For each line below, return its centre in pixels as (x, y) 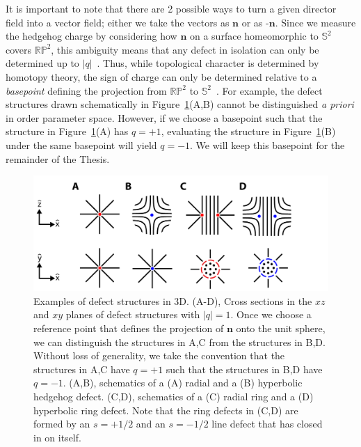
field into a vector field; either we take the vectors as (118, 22)
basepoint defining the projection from (86, 90)
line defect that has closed (267, 424)
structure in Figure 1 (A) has (67, 131)
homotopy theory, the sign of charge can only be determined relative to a (161, 76)
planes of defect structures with (133, 314)
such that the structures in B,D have (244, 369)
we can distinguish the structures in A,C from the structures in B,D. (179, 342)
